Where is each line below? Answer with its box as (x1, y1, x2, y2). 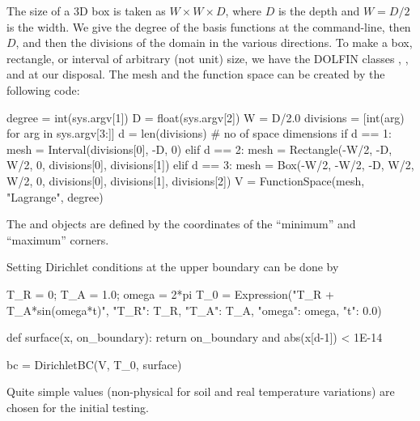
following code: (6, 81, 80, 98)
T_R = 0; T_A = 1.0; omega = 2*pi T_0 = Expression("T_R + (6, 285, 334, 302)
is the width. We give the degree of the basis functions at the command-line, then (6, 18, 411, 35)
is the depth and (278, 2, 360, 19)
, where (225, 2, 261, 19)
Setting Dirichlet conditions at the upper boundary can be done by (6, 258, 339, 275)
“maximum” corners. (6, 231, 109, 248)
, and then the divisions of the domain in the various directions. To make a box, (15, 34, 413, 51)
